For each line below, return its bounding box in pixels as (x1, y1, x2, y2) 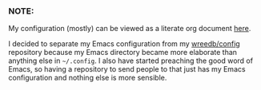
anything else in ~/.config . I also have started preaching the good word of (8, 56, 254, 65)
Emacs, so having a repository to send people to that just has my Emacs (8, 65, 246, 74)
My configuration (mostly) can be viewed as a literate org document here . (8, 24, 251, 33)
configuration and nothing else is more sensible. (8, 73, 167, 83)
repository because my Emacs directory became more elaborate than (8, 48, 238, 57)
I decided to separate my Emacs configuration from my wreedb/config (8, 39, 240, 49)
